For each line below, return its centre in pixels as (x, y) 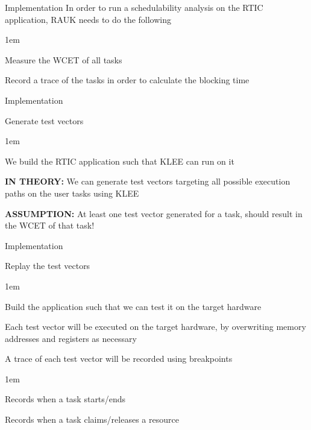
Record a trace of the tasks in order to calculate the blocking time (127, 80)
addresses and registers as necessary (71, 338)
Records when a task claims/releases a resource (92, 419)
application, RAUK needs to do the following (88, 19)
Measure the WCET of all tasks (64, 59)
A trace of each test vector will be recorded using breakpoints (119, 359)
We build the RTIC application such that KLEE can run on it (120, 161)
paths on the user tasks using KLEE (72, 193)
